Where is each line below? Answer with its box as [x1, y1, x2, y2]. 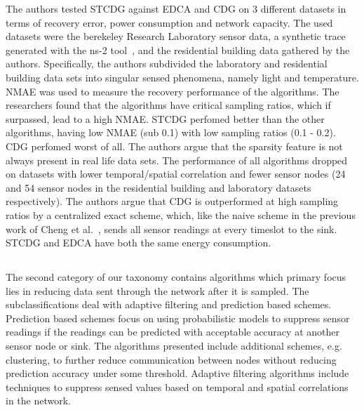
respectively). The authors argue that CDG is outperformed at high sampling [6, 194, 339, 209]
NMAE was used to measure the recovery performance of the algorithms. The [6, 84, 339, 98]
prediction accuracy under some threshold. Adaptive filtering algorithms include [6, 366, 349, 381]
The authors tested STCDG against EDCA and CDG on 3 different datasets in [6, 1, 346, 15]
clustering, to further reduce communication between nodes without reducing [6, 352, 337, 366]
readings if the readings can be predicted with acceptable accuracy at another [6, 324, 339, 339]
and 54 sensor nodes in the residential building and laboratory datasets [6, 180, 311, 194]
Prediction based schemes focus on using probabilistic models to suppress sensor [6, 310, 350, 325]
